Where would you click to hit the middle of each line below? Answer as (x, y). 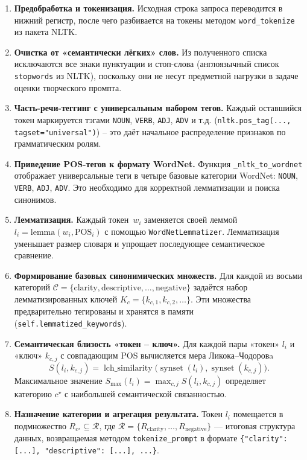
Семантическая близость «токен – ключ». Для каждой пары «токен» (147, 343)
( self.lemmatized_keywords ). (71, 323)
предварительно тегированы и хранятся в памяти (104, 311)
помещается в (258, 414)
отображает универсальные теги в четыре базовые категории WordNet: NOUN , (156, 175)
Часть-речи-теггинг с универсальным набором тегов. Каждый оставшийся (158, 108)
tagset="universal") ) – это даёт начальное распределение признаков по (150, 131)
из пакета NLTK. (46, 32)
